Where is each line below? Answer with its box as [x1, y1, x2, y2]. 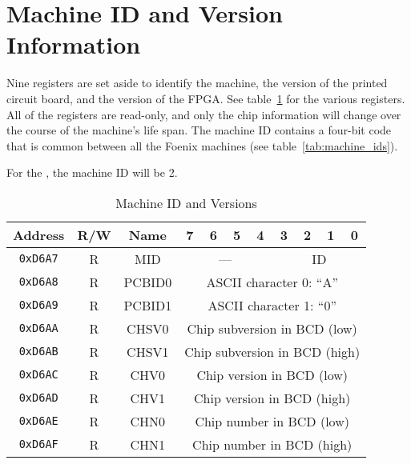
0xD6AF [18, 438, 58, 451]
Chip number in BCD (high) [192, 434, 353, 454]
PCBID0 [123, 272, 172, 291]
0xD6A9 [18, 298, 58, 312]
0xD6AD [18, 391, 58, 405]
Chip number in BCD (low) [195, 411, 349, 430]
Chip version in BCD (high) [194, 388, 351, 407]
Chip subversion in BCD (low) [187, 318, 357, 338]
